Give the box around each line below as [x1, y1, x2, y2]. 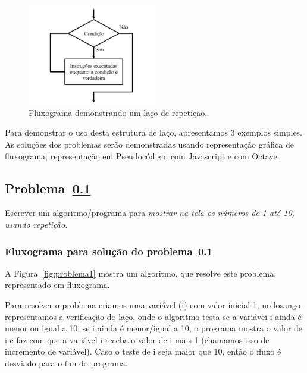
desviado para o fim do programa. [5, 356, 128, 369]
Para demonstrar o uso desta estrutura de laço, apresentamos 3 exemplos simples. [5, 126, 303, 139]
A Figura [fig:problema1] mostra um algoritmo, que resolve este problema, [5, 267, 277, 279]
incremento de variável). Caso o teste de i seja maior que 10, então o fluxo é [5, 345, 281, 358]
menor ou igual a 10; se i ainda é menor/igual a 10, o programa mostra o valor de [5, 322, 303, 334]
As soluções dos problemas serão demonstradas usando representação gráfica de [5, 138, 294, 151]
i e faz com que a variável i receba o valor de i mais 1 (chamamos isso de [5, 333, 270, 346]
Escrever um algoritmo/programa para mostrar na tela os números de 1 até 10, [5, 206, 295, 219]
